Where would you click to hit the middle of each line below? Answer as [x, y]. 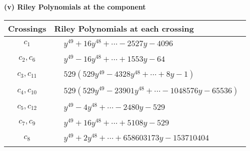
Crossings [27, 28]
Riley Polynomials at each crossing [124, 28]
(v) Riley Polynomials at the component [75, 7]
